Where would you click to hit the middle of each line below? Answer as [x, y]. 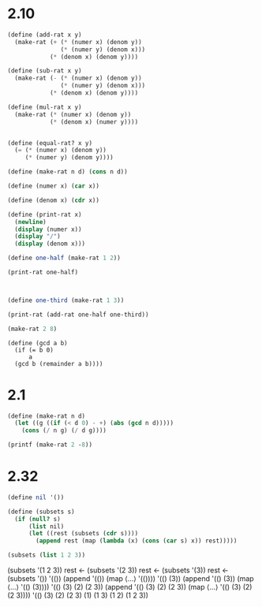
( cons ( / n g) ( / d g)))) [64, 430]
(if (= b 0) [34, 350]
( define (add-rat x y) [45, 35]
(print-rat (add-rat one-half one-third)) [78, 315]
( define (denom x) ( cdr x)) [54, 200]
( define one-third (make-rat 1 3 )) [66, 300]
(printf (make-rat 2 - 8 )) [50, 445]
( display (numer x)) [48, 229]
